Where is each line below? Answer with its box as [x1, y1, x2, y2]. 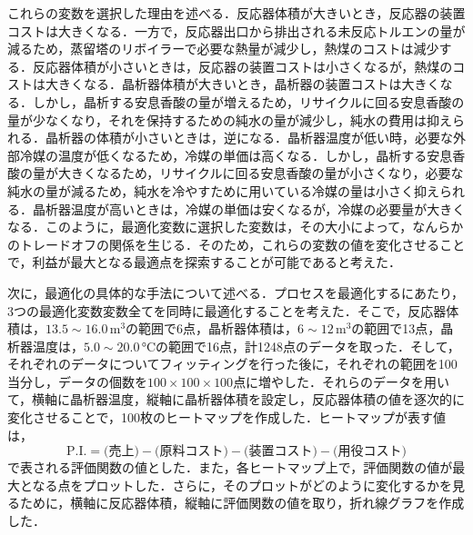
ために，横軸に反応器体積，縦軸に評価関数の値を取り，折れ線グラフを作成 [19, 493, 465, 512]
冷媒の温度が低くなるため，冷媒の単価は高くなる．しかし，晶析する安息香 [19, 145, 466, 164]
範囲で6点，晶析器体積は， [138, 319, 298, 338]
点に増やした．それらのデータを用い [233, 372, 450, 391]
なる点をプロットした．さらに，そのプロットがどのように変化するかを [32, 475, 452, 494]
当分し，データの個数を [7, 372, 147, 391]
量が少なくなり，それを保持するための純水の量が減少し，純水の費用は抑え [7, 110, 453, 129]
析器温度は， [7, 336, 84, 355]
